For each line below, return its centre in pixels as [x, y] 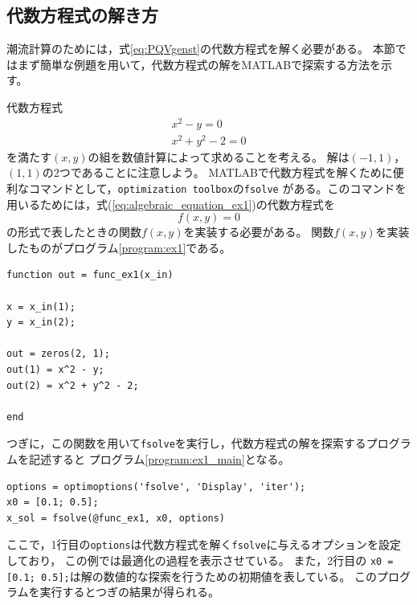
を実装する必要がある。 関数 [259, 232]
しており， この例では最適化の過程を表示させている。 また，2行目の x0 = [200, 560]
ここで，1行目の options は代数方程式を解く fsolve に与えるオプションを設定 [204, 544]
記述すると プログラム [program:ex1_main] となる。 [159, 459]
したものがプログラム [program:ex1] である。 [119, 247]
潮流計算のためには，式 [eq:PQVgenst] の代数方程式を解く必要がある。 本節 [201, 49]
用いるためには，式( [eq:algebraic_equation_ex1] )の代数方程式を [171, 204]
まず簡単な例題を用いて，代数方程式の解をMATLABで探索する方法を [199, 64]
